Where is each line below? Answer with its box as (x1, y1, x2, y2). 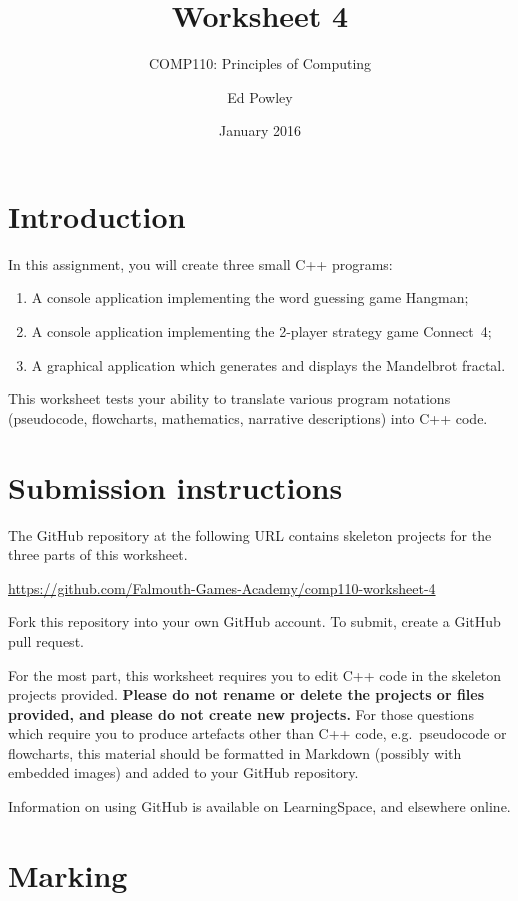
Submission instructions (8, 466, 343, 507)
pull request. (8, 630, 84, 651)
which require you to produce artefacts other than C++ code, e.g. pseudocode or (8, 723, 507, 744)
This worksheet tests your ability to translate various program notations (8, 388, 451, 409)
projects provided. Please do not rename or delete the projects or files (8, 684, 485, 705)
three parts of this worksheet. (8, 544, 188, 565)
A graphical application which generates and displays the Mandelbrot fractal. (31, 354, 506, 375)
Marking (8, 854, 128, 895)
